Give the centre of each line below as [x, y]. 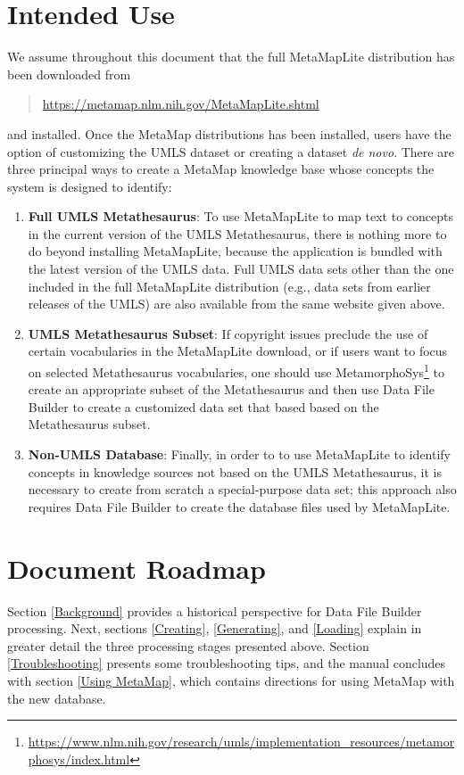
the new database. [57, 698]
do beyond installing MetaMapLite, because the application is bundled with [235, 251]
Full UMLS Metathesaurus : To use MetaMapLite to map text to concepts [240, 216]
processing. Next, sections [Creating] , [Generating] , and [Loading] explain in [215, 628]
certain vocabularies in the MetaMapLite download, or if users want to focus [238, 351]
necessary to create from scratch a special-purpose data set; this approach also [242, 489]
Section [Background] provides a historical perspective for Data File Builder [215, 610]
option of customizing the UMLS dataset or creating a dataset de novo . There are [231, 151]
